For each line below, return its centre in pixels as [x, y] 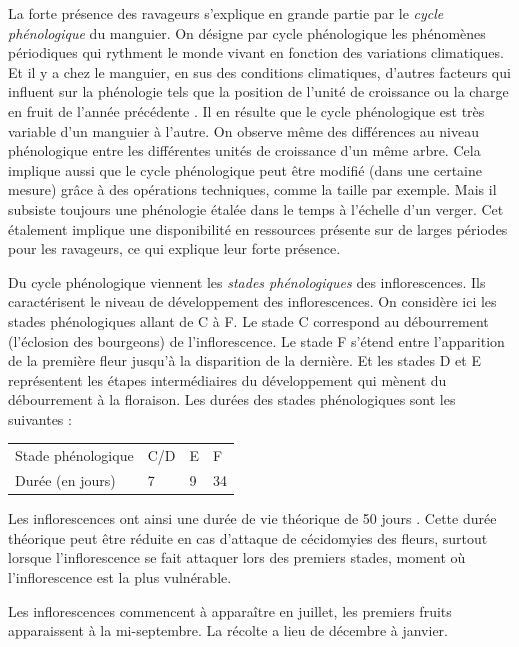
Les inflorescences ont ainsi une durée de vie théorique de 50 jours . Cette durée [252, 518]
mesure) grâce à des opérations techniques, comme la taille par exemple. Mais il [252, 189]
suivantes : [40, 418]
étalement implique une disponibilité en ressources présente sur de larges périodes [258, 228]
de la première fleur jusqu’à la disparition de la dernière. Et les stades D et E [244, 360]
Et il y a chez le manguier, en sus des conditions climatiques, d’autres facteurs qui [259, 71]
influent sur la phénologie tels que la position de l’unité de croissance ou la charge [258, 91]
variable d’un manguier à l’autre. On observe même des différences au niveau [243, 130]
